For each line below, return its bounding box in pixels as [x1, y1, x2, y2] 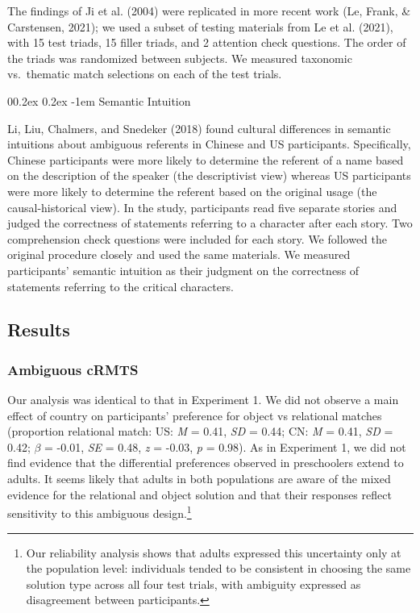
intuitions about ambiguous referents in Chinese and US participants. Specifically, [7, 136, 411, 152]
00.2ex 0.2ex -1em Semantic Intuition [7, 92, 191, 109]
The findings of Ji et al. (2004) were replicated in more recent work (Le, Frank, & [7, 2, 411, 19]
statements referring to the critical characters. [7, 277, 234, 294]
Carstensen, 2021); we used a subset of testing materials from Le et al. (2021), [7, 18, 393, 35]
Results [7, 317, 70, 342]
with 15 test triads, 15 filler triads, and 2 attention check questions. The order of [7, 34, 406, 51]
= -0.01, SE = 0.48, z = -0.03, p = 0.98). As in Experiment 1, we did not [44, 438, 406, 455]
